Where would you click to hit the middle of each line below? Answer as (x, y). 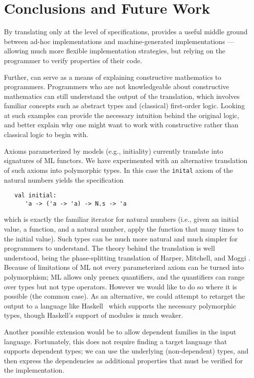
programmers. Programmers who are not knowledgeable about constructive (117, 86)
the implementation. (34, 370)
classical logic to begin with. (46, 134)
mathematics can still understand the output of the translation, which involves (122, 96)
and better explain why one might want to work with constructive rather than (121, 125)
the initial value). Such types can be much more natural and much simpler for (121, 238)
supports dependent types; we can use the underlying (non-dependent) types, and (126, 351)
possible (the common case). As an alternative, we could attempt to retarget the (125, 296)
